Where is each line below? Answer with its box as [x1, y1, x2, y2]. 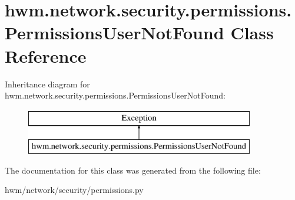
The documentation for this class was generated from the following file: [5, 164, 261, 176]
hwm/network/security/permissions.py [5, 184, 144, 196]
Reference [5, 43, 87, 67]
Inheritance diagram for [5, 77, 90, 90]
